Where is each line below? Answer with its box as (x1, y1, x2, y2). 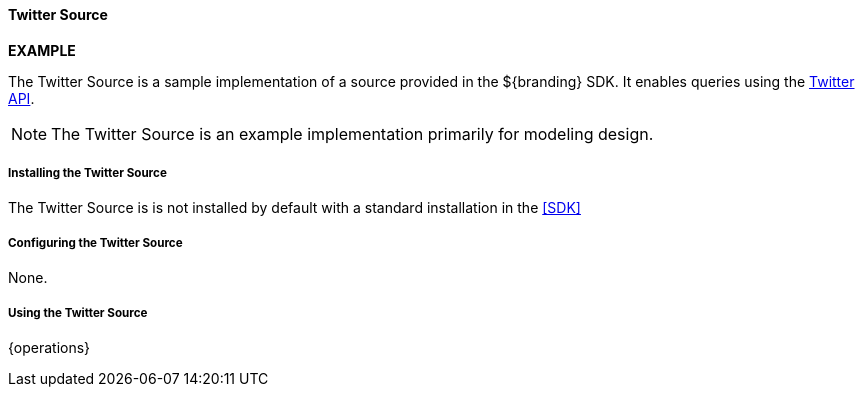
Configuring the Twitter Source (8, 235, 183, 250)
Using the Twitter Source (8, 305, 148, 320)
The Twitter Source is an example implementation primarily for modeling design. (51, 123, 654, 144)
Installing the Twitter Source (8, 166, 167, 180)
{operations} (8, 338, 91, 356)
